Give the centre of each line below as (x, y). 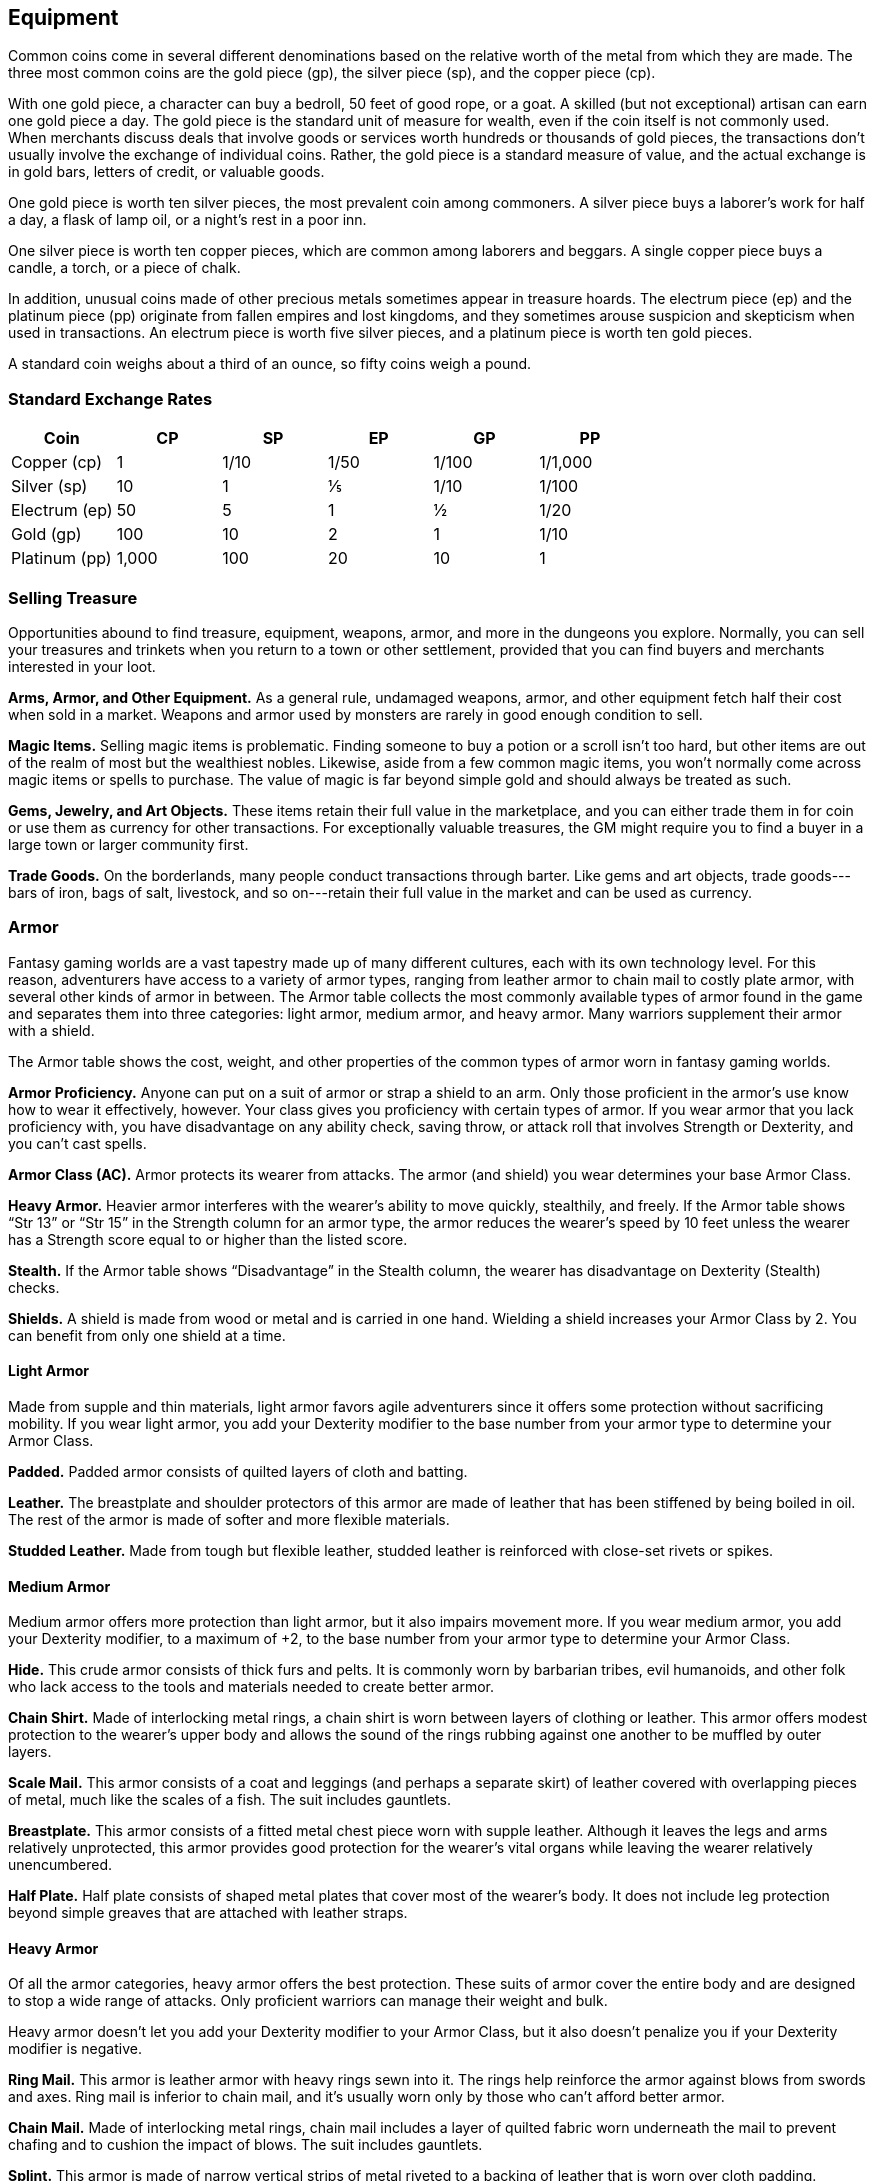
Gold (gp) (46, 534)
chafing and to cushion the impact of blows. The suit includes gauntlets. (245, 2145)
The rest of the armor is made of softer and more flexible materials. (229, 1519)
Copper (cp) (56, 462)
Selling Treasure (73, 597)
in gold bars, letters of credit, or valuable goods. (166, 172)
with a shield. (51, 1030)
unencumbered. (60, 1865)
